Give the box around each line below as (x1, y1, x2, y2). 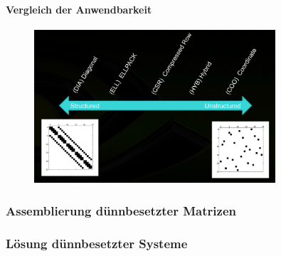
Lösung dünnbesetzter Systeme (6, 234, 188, 252)
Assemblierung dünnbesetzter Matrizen (6, 201, 236, 219)
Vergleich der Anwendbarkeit (6, 1, 152, 16)
